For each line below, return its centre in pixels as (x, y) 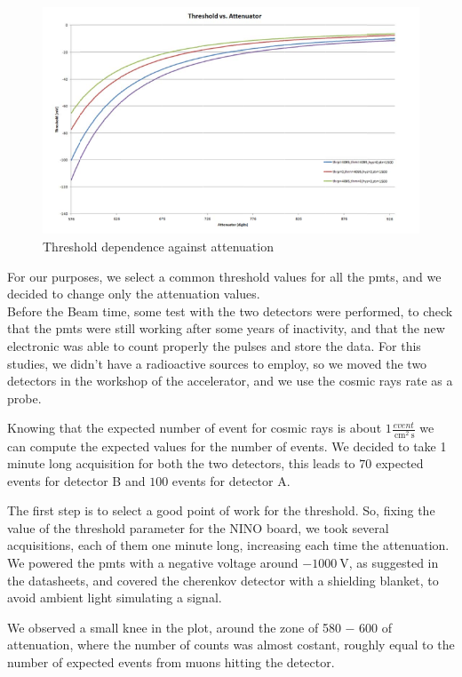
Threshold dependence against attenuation (158, 247)
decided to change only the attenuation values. (134, 294)
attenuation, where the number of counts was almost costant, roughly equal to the (231, 645)
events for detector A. (231, 480)
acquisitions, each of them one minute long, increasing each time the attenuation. (228, 545)
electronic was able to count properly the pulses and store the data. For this (214, 345)
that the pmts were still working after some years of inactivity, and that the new (226, 328)
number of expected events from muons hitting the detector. (171, 662)
